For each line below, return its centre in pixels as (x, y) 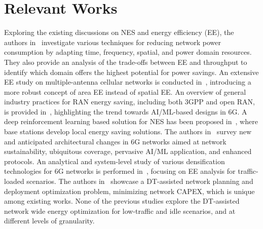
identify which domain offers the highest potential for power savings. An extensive (131, 72)
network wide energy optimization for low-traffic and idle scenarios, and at (120, 211)
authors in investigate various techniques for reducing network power (112, 42)
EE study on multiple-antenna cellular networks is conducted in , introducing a (128, 82)
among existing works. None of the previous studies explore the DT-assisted (122, 201)
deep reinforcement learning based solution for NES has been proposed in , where (131, 121)
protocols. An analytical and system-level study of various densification (115, 161)
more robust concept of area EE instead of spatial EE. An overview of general (125, 91)
